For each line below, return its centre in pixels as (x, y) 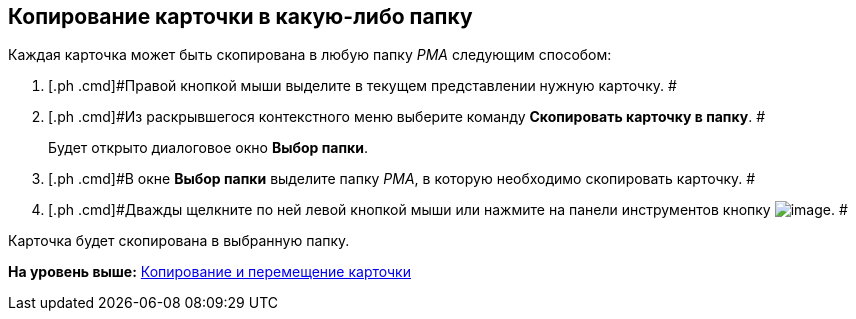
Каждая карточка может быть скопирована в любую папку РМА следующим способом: (310, 55)
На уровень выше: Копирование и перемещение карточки (209, 272)
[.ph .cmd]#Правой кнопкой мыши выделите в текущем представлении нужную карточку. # (362, 86)
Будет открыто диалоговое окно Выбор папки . (208, 148)
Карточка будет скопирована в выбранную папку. (179, 241)
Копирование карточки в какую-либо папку (240, 16)
